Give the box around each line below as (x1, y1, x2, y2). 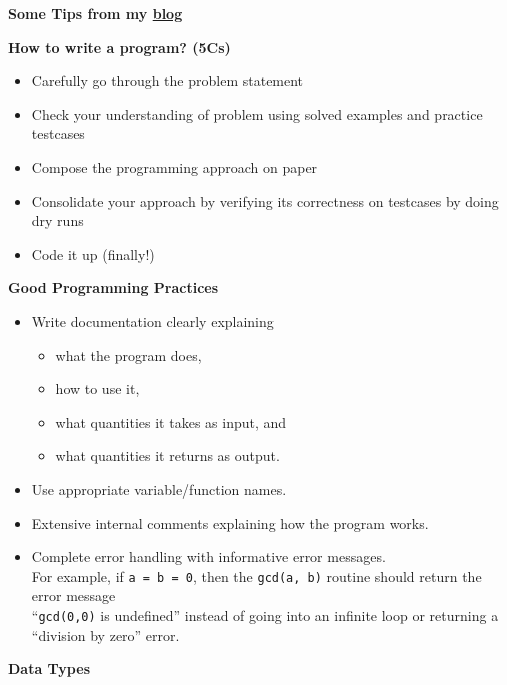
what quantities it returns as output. (55, 445, 280, 466)
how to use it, (55, 378, 140, 399)
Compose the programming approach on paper (31, 156, 318, 177)
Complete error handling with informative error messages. (31, 546, 386, 567)
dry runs (31, 210, 84, 231)
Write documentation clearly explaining (31, 310, 274, 331)
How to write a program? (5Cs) (8, 36, 231, 57)
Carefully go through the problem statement (31, 70, 304, 91)
